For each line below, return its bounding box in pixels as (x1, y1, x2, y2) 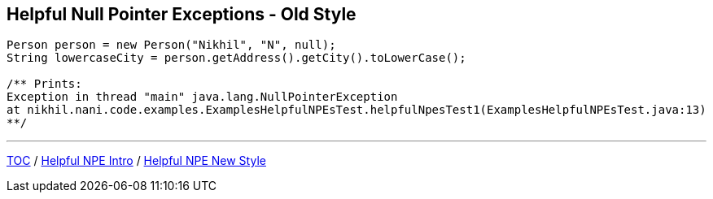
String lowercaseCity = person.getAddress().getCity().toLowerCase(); (7, 51, 466, 65)
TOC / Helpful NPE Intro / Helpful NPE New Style (7, 154, 266, 168)
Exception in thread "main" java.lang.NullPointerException (7, 90, 398, 104)
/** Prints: (7, 77, 82, 91)
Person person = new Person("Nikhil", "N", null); (7, 38, 336, 52)
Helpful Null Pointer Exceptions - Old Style (7, 4, 356, 24)
